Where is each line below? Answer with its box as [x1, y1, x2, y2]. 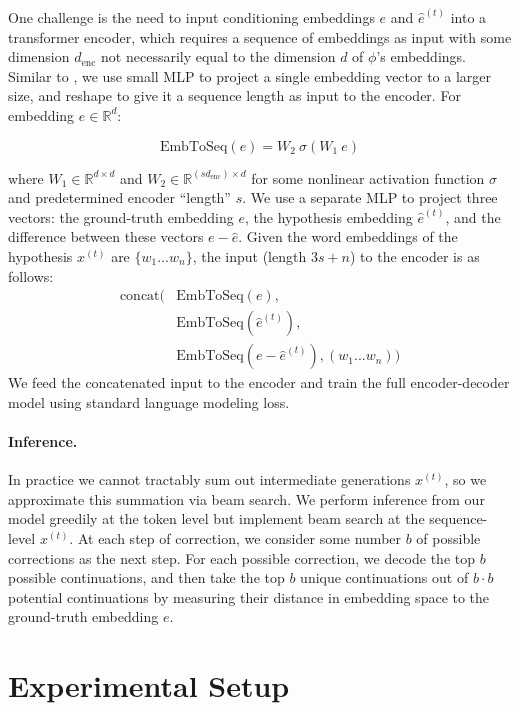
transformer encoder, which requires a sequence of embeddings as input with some [8, 26, 512, 47]
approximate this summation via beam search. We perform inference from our [8, 488, 485, 509]
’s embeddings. [376, 46, 466, 67]
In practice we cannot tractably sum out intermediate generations [8, 469, 411, 490]
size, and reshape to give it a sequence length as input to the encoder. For [8, 85, 461, 106]
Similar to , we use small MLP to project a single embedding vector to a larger [8, 65, 492, 86]
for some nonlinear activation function [251, 167, 485, 188]
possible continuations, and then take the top [8, 567, 285, 588]
